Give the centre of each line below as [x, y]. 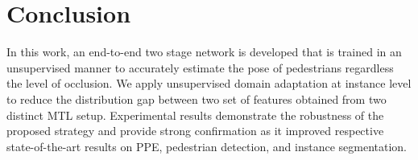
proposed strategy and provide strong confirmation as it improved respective [195, 131]
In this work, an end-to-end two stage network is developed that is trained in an [204, 52]
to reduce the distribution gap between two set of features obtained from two [197, 98]
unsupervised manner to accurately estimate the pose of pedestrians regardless [200, 67]
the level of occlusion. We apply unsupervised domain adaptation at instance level [209, 83]
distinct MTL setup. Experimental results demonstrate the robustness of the [195, 115]
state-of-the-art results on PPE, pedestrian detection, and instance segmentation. [207, 146]
